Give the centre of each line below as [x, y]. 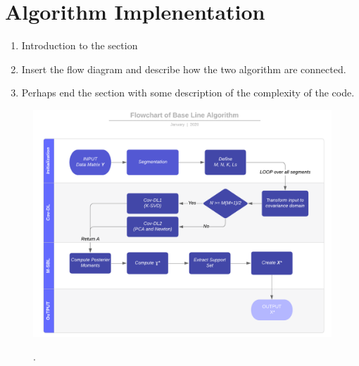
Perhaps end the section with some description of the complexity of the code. [188, 93]
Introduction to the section [80, 45]
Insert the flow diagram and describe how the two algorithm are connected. [184, 69]
